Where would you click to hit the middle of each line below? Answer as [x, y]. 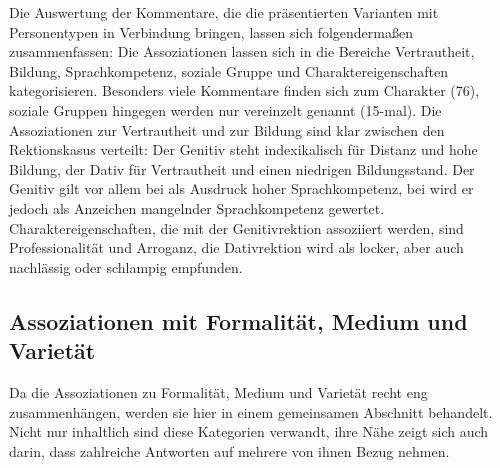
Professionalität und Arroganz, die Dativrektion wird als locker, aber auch [236, 247]
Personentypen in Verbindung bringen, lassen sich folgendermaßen [211, 31]
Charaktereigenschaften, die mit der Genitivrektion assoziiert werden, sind [236, 227]
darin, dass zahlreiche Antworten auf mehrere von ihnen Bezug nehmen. [229, 450]
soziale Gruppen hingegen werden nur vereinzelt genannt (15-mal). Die [225, 109]
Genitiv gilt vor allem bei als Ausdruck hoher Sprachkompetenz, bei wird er [241, 188]
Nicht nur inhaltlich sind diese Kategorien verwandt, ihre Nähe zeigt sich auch [249, 431]
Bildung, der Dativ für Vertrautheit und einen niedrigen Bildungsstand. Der [242, 168]
